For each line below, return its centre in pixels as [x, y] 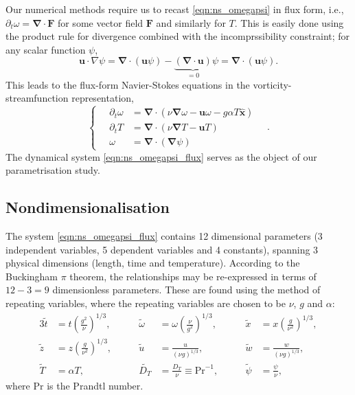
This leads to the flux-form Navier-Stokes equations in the [128, 84]
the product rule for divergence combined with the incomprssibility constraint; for [178, 36]
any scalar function [46, 49]
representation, [103, 98]
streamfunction [37, 98]
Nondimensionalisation [88, 207]
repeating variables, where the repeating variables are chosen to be [146, 303]
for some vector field [100, 22]
